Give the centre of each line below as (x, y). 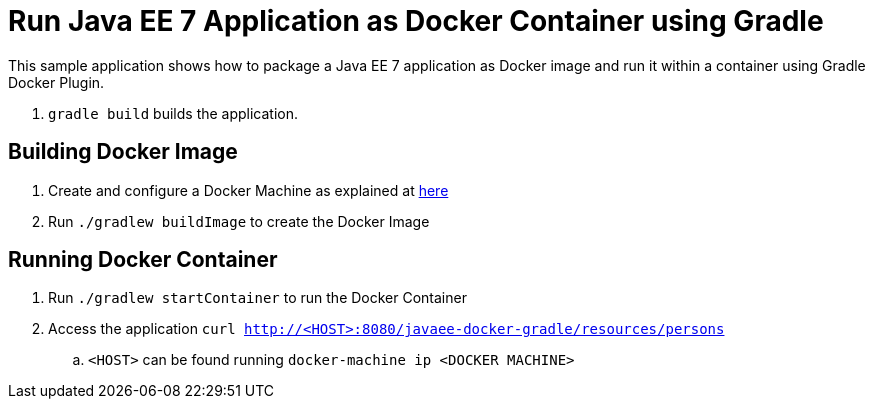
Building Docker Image (123, 152)
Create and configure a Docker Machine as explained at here (248, 190)
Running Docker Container (143, 260)
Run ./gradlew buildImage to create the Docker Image (239, 221)
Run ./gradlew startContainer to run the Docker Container (257, 298)
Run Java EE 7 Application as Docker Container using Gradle (416, 21)
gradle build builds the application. (173, 113)
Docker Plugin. (56, 82)
